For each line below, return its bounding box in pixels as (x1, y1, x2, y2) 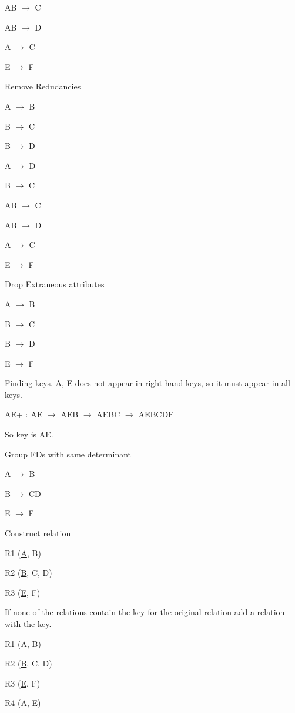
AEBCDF (138, 408, 174, 420)
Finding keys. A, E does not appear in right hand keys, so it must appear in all (5, 377, 290, 389)
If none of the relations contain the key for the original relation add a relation (5, 606, 285, 618)
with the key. (5, 618, 52, 629)
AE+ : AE (5, 408, 43, 420)
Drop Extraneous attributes (5, 278, 105, 290)
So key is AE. (5, 428, 53, 440)
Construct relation (5, 527, 71, 539)
